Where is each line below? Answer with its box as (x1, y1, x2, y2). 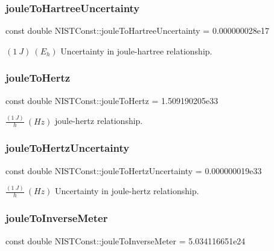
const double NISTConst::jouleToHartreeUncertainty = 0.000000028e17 (5, 24, 270, 37)
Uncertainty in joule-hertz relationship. (55, 184, 199, 197)
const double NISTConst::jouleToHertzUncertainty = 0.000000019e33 (5, 164, 262, 177)
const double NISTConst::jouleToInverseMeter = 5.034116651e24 (5, 234, 246, 247)
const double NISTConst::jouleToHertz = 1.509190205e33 (5, 94, 218, 106)
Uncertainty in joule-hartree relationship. (60, 44, 212, 57)
